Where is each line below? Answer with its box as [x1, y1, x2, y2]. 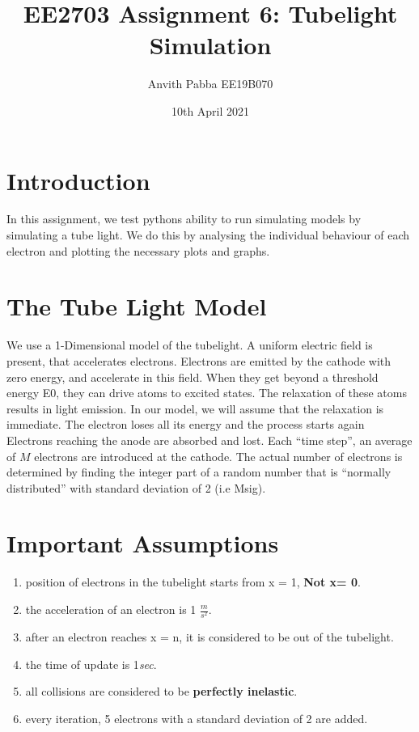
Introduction [6, 163, 150, 197]
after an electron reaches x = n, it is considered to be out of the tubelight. [25, 628, 394, 645]
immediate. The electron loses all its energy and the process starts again [6, 416, 365, 433]
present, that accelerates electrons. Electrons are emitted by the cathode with [6, 352, 391, 369]
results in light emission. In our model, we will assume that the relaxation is [6, 400, 384, 417]
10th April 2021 [171, 102, 250, 119]
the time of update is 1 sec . [25, 655, 157, 672]
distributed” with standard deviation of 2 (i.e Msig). [6, 479, 266, 496]
